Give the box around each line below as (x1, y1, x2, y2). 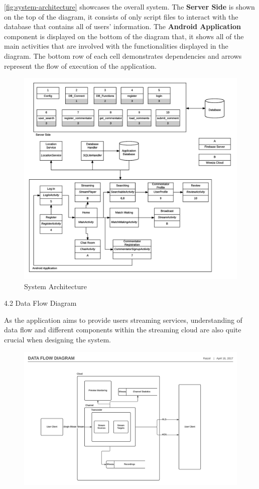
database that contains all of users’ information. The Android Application (4, 21, 241, 32)
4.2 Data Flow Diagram (4, 298, 77, 308)
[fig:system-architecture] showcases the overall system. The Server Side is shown (4, 2, 255, 12)
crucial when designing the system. (4, 334, 111, 344)
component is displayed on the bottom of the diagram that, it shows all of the (4, 31, 244, 41)
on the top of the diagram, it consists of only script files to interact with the (4, 11, 238, 22)
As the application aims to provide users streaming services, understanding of (4, 314, 242, 325)
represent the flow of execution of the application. (4, 60, 157, 71)
